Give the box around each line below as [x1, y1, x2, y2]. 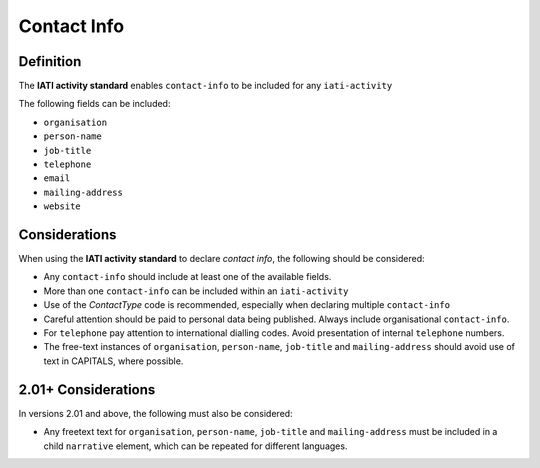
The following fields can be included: [18, 98, 171, 110]
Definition [18, 53, 82, 70]
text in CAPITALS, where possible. [43, 355, 184, 367]
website [43, 201, 82, 212]
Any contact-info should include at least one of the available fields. [43, 271, 332, 283]
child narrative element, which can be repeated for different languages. [43, 440, 348, 452]
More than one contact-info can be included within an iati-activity [43, 285, 349, 297]
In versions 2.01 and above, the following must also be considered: [18, 407, 294, 419]
